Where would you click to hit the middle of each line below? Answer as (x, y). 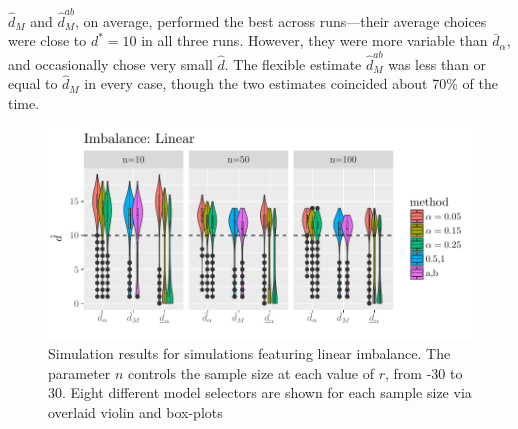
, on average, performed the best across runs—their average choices (281, 20)
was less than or (437, 63)
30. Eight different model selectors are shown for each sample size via (260, 392)
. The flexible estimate (293, 63)
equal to (33, 83)
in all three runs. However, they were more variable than (314, 40)
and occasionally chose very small (110, 63)
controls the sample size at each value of (251, 372)
